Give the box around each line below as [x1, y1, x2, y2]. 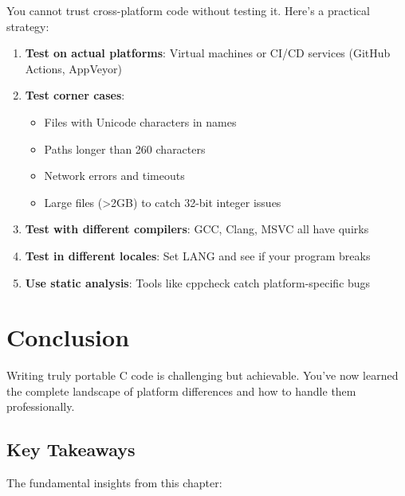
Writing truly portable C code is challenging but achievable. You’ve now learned [6, 367, 399, 384]
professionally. [6, 398, 75, 415]
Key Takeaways [6, 437, 136, 462]
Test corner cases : [25, 87, 125, 103]
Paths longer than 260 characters [44, 140, 206, 157]
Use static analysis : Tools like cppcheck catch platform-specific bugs [25, 274, 371, 291]
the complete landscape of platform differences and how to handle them [6, 382, 356, 399]
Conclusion [6, 321, 130, 353]
